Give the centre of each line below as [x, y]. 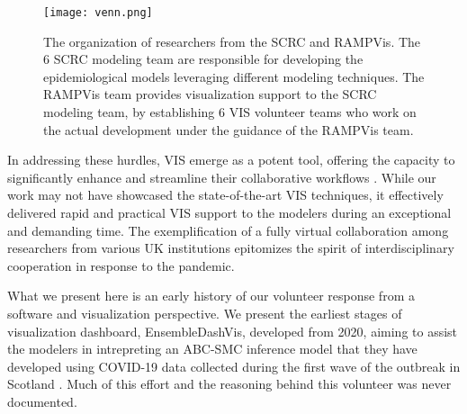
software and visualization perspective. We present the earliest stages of [205, 313]
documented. [42, 401]
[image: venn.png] [98, 13]
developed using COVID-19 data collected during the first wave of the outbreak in [234, 366]
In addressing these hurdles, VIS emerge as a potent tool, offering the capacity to [231, 160]
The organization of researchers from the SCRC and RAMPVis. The [232, 41]
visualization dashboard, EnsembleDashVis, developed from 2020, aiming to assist [233, 331]
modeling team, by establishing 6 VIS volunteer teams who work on [230, 112]
